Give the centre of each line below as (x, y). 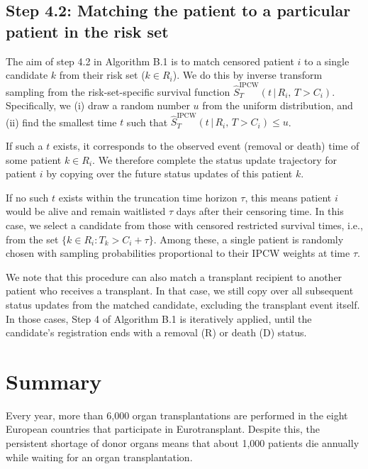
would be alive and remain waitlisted (86, 211)
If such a (24, 145)
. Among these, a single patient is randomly (249, 239)
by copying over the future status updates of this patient (169, 173)
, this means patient (288, 197)
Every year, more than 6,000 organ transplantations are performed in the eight (177, 415)
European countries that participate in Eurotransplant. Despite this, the (163, 429)
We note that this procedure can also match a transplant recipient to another (174, 276)
